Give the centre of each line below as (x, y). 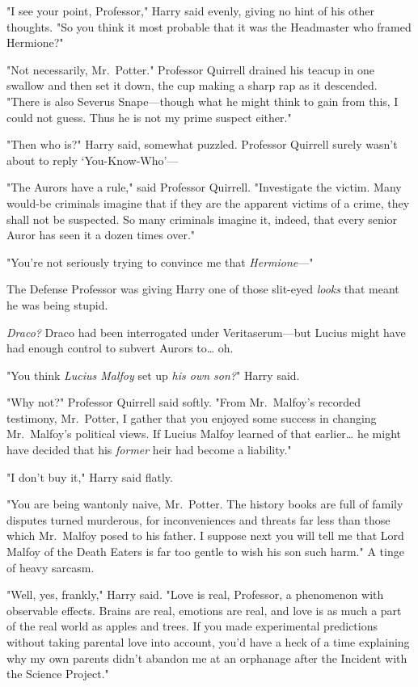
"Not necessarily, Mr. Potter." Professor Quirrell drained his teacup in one (190, 69)
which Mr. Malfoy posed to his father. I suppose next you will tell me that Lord (205, 535)
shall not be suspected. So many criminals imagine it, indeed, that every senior (202, 219)
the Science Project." (58, 674)
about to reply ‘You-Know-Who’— (93, 160)
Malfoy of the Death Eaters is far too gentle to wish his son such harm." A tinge (205, 552)
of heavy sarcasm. (51, 567)
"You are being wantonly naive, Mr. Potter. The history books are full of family (205, 504)
